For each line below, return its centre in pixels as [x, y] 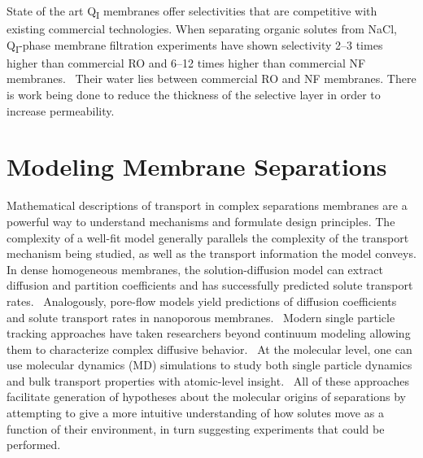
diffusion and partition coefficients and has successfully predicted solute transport [210, 285]
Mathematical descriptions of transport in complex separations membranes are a [207, 205]
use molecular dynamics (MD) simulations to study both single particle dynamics [209, 365]
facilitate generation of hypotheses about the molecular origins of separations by [206, 397]
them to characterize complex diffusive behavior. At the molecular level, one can [209, 349]
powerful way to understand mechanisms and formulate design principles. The [201, 221]
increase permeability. [61, 110]
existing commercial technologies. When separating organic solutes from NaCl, [202, 29]
